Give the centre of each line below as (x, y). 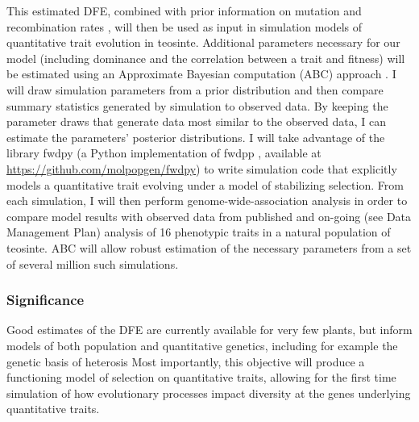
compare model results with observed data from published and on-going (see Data (209, 216)
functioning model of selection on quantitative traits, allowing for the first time (201, 377)
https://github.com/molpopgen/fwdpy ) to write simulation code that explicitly (202, 168)
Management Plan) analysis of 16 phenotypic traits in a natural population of (199, 232)
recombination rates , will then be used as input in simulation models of (185, 26)
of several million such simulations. (93, 263)
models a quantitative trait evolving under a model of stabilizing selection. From (205, 184)
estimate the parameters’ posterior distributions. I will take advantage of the (196, 137)
